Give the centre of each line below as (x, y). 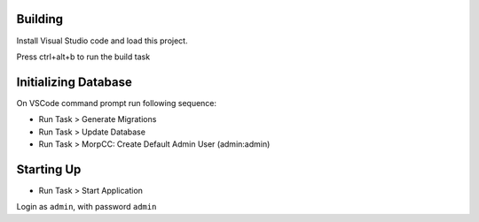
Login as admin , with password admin (86, 207)
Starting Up (49, 169)
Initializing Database (74, 82)
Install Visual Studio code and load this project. (102, 41)
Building (40, 19)
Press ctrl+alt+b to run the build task (83, 57)
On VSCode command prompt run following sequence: (117, 103)
